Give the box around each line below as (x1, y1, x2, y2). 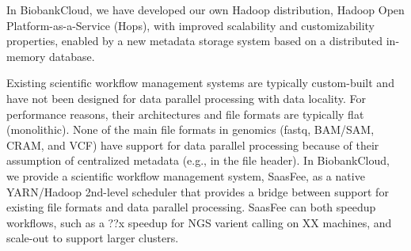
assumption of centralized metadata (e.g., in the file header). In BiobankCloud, (6, 152, 390, 169)
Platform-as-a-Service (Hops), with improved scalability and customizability (6, 17, 375, 33)
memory (6, 48, 46, 64)
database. (49, 48, 95, 64)
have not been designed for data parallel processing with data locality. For (6, 89, 367, 106)
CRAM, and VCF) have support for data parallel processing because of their (6, 136, 379, 153)
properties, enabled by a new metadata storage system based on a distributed (6, 32, 383, 49)
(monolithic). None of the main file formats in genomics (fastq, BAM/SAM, (6, 121, 375, 138)
